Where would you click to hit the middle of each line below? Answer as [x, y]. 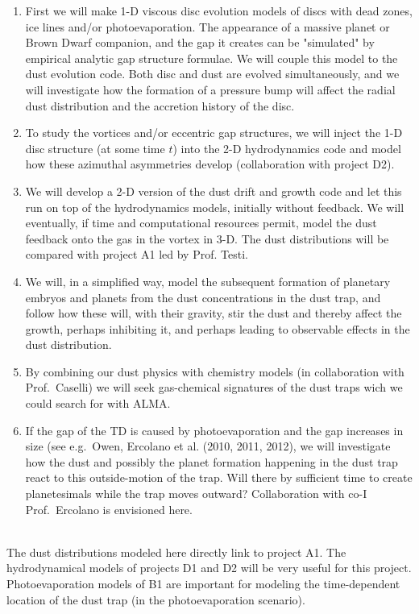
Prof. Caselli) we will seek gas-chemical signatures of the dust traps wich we [214, 387]
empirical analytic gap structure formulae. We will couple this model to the [212, 58]
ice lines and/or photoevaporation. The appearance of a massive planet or [207, 26]
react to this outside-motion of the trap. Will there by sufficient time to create [219, 477]
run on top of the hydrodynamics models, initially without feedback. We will [215, 207]
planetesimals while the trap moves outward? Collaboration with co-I [196, 494]
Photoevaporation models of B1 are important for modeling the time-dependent [203, 583]
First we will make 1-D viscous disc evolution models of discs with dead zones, [219, 10]
